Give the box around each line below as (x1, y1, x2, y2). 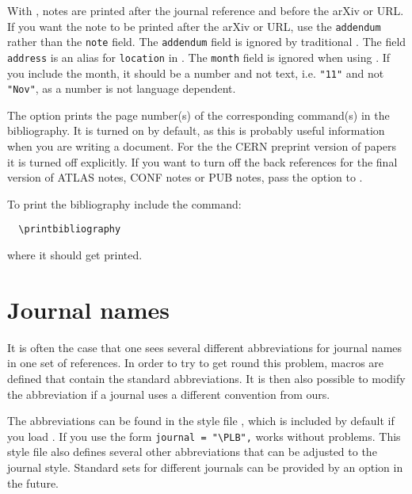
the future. (7, 474, 59, 491)
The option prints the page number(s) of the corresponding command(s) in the (7, 106, 390, 123)
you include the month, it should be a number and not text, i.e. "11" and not (7, 64, 384, 81)
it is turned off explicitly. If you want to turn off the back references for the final (7, 153, 398, 170)
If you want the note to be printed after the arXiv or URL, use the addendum (7, 17, 381, 34)
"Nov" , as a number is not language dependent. (7, 80, 236, 97)
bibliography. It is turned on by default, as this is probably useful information (7, 122, 385, 139)
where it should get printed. (7, 247, 143, 263)
